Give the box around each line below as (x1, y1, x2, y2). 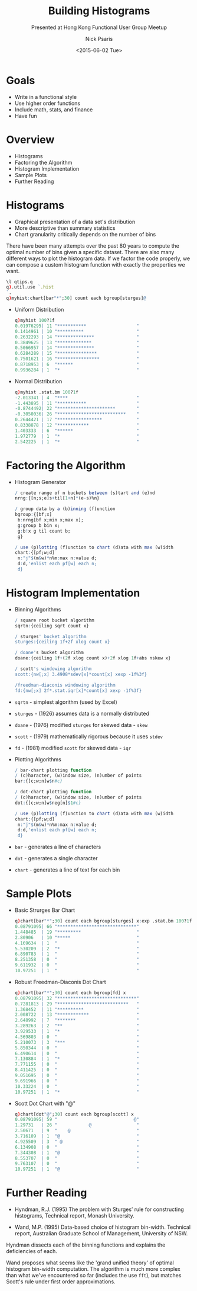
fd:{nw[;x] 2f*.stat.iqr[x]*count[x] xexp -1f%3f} (14, 687, 142, 694)
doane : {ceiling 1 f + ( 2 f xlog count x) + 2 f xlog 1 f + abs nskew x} (14, 655, 171, 661)
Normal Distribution (14, 377, 63, 385)
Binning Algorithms (14, 606, 61, 613)
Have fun (14, 112, 37, 119)
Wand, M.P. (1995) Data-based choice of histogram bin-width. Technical (14, 1223, 191, 1231)
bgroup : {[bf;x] (14, 511, 52, 518)
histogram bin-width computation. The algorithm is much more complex (6, 1266, 181, 1273)
